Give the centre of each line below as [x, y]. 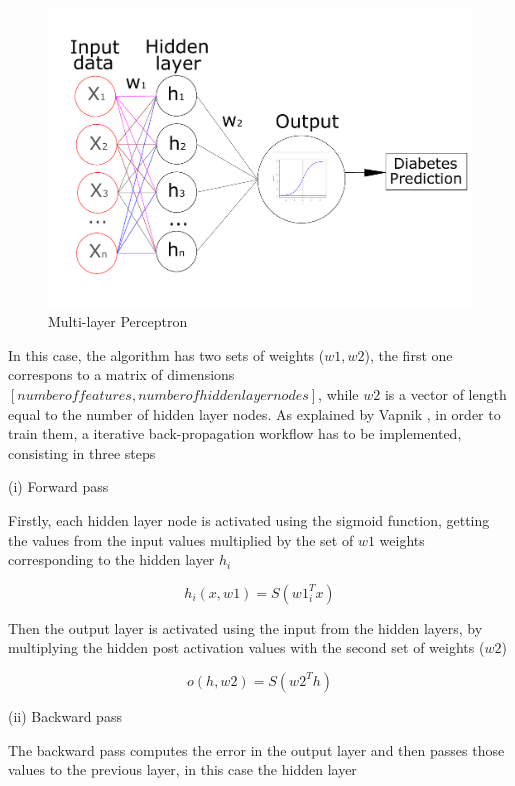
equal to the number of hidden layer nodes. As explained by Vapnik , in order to [254, 413]
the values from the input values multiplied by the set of [181, 539]
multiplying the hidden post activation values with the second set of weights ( [246, 647]
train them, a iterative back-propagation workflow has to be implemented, [235, 433]
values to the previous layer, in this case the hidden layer [182, 769]
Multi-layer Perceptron [118, 321]
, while [338, 394]
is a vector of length [445, 394]
